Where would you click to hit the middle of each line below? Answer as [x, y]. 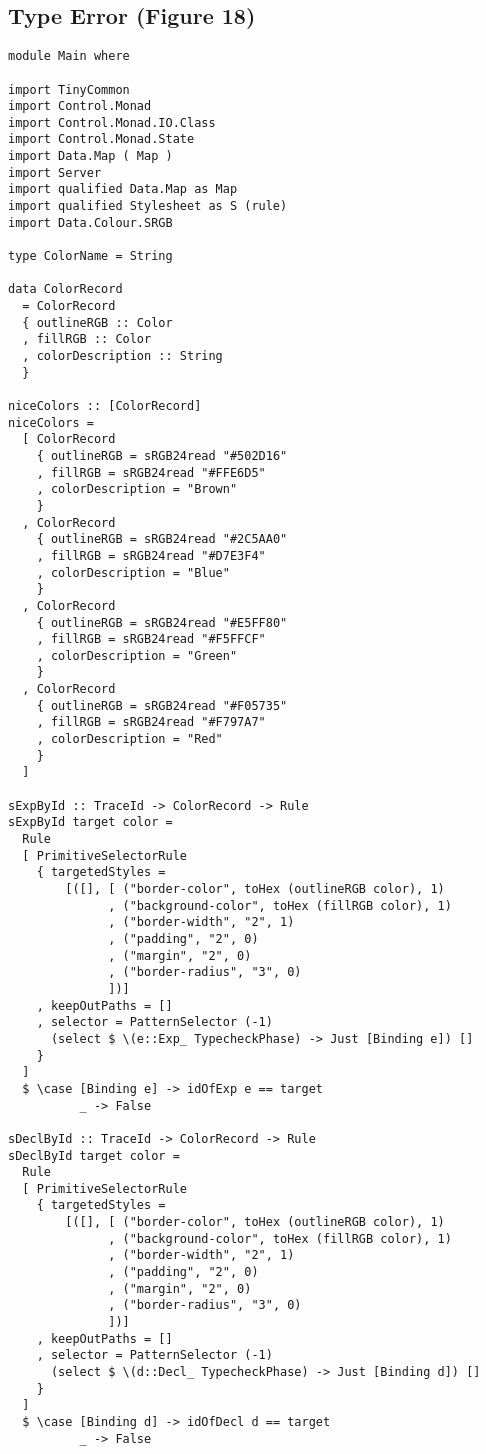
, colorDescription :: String [122, 356]
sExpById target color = [90, 822]
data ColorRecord [65, 289]
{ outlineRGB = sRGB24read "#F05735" [162, 705]
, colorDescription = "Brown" [137, 489]
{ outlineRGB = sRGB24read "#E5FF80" [162, 622]
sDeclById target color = [94, 1155]
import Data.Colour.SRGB [90, 222]
